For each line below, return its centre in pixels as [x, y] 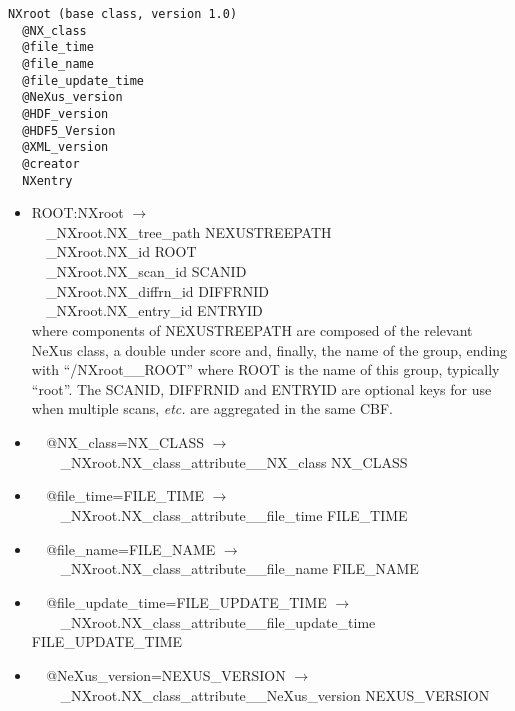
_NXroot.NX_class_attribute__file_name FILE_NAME [239, 568]
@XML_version [65, 147]
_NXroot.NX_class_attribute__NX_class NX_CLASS [234, 461]
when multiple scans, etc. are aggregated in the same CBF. [212, 408]
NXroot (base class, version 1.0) [123, 14]
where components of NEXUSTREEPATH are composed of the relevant [252, 330]
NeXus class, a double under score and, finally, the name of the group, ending [269, 349]
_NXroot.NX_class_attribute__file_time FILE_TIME [234, 515]
